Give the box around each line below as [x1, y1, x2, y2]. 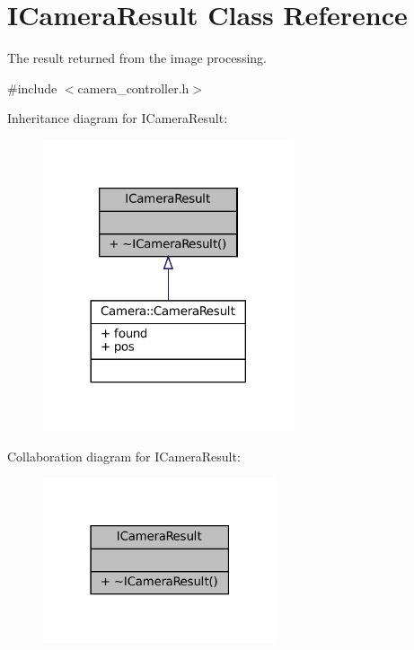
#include [7, 78, 57, 97]
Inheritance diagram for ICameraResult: [7, 109, 228, 127]
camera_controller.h [77, 78, 189, 97]
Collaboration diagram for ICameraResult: [7, 446, 241, 465]
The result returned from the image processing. [7, 48, 267, 67]
